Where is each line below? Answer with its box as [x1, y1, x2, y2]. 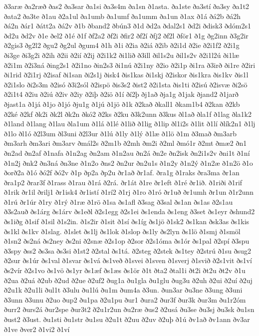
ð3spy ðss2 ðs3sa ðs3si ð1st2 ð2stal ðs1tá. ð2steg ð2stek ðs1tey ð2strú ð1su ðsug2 [4, 245, 252, 256]
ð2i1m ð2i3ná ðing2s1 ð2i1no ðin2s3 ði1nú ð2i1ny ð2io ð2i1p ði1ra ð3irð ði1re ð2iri [4, 59, 256, 70]
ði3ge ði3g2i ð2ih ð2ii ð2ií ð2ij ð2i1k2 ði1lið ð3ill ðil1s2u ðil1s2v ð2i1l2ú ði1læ [4, 49, 240, 60]
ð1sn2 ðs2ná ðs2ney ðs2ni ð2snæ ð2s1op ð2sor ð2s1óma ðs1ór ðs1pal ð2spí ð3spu [4, 236, 250, 246]
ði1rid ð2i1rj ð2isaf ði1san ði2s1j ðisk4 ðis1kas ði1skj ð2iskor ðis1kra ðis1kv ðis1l [4, 69, 249, 80]
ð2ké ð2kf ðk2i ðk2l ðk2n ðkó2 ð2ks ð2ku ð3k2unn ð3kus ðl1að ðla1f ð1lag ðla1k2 [4, 108, 252, 119]
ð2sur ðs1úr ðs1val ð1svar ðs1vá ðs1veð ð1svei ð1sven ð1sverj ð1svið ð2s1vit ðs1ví [4, 255, 252, 266]
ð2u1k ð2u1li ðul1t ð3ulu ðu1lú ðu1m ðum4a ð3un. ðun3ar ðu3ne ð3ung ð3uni [4, 285, 243, 295]
